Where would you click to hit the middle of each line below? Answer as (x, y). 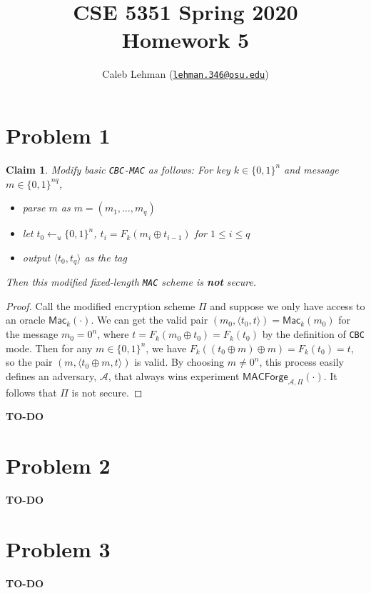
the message (32, 334)
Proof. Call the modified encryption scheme (101, 305)
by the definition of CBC (313, 334)
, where (113, 334)
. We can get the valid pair (149, 320)
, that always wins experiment (174, 375)
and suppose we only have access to (288, 305)
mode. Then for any (49, 348)
